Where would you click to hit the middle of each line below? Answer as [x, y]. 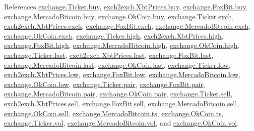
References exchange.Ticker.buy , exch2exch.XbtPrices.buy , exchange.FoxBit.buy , [126, 6]
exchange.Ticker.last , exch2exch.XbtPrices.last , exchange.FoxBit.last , [109, 55]
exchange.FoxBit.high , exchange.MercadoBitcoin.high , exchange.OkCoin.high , [122, 45]
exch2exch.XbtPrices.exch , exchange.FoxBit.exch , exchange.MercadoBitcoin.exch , [127, 26]
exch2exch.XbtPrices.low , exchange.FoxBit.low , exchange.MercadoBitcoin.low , [122, 74]
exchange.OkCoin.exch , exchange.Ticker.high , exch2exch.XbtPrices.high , [114, 35]
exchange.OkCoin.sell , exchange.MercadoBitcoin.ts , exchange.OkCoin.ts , [114, 113]
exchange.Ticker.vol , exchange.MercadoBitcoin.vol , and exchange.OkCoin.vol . [122, 123]
